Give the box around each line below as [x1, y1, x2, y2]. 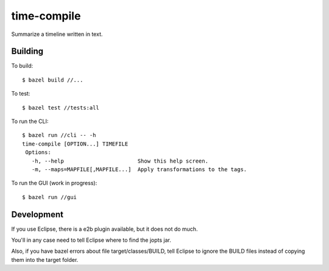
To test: [11, 90, 30, 97]
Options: [25, 149, 51, 156]
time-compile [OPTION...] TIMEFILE [22, 140, 129, 147]
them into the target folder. [11, 256, 79, 263]
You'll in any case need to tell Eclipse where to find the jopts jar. [11, 236, 172, 244]
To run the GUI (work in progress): [11, 180, 97, 187]
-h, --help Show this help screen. [31, 157, 208, 164]
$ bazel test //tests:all [22, 104, 100, 111]
